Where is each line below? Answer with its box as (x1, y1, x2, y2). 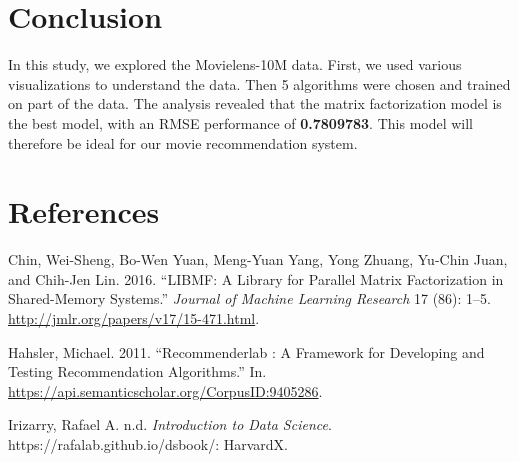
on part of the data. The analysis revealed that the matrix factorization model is (8, 93, 502, 114)
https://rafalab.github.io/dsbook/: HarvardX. (8, 433, 288, 454)
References (8, 191, 160, 232)
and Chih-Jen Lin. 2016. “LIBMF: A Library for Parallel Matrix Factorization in (8, 268, 504, 289)
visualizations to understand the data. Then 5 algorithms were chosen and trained (8, 73, 511, 94)
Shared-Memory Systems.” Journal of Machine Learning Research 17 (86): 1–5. (8, 288, 492, 309)
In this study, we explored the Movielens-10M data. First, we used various (8, 54, 462, 75)
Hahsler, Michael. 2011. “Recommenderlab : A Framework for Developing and (8, 341, 485, 362)
